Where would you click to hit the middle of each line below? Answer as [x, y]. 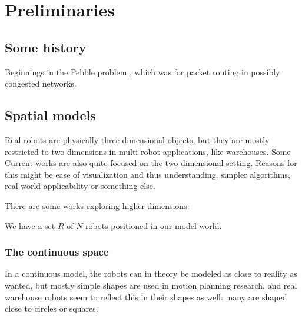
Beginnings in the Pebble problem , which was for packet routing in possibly [142, 72]
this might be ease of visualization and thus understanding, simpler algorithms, [147, 174]
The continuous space [57, 252]
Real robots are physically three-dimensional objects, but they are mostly [137, 139]
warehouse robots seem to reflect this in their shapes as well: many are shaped [146, 297]
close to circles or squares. [52, 308]
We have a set [30, 225]
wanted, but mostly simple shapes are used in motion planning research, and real [151, 285]
